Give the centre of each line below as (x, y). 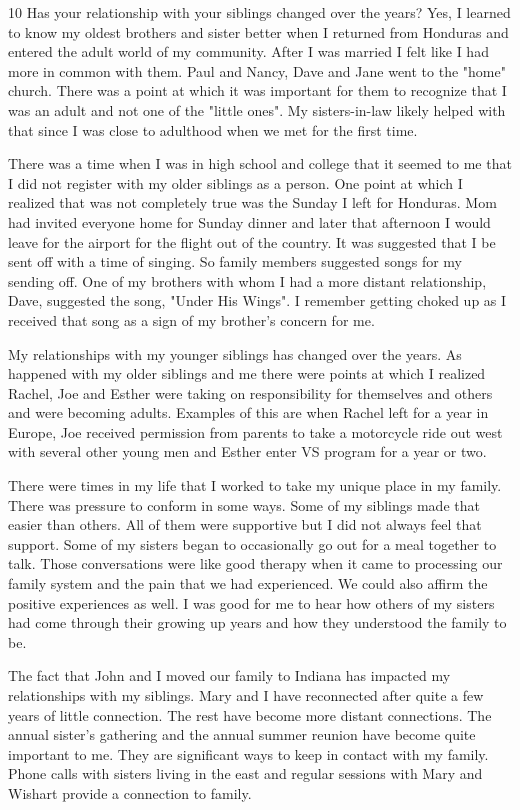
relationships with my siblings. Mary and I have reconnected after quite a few (246, 695)
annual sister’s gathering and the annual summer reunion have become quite (242, 734)
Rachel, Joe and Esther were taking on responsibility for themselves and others (250, 392)
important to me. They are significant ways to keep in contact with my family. (248, 753)
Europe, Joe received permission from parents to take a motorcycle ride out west (255, 431)
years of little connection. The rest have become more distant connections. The (250, 714)
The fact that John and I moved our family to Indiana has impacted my (229, 675)
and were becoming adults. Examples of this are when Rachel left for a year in (248, 412)
